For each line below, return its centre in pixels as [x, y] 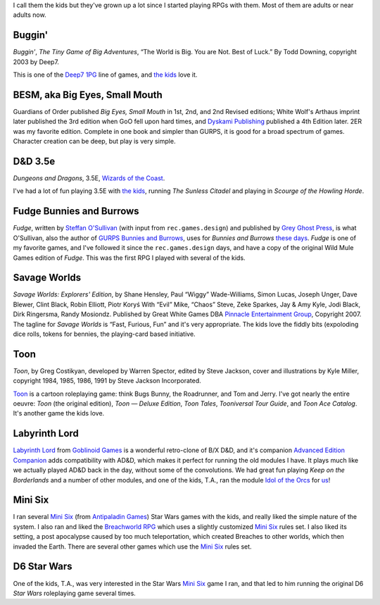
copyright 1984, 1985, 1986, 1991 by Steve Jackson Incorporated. [107, 381]
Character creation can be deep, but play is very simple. [94, 142]
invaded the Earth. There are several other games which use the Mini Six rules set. [133, 547]
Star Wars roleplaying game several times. [75, 593]
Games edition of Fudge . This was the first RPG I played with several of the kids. [129, 258]
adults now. [30, 15]
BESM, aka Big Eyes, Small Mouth [88, 95]
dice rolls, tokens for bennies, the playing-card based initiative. [104, 334]
